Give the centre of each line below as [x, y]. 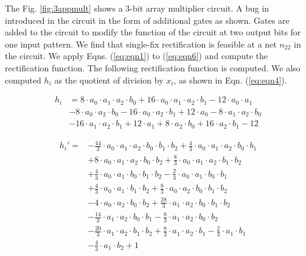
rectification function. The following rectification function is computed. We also [153, 67]
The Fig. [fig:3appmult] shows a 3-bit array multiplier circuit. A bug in [137, 8]
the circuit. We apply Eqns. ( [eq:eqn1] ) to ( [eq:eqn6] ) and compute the [137, 56]
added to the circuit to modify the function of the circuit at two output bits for [153, 32]
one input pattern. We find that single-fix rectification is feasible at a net [141, 44]
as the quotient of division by [109, 80]
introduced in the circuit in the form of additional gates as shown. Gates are [147, 20]
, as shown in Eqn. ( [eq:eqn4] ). [230, 80]
